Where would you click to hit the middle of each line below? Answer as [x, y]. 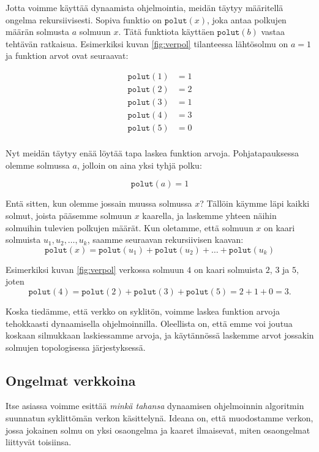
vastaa [273, 32]
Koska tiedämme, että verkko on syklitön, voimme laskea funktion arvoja [143, 311]
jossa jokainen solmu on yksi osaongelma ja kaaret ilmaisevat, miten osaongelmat [158, 430]
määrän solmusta [38, 32]
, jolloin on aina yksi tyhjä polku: [139, 165]
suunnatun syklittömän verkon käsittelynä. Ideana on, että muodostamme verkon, [159, 418]
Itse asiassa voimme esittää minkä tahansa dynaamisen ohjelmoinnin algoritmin [155, 406]
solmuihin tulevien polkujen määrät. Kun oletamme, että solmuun [129, 227]
